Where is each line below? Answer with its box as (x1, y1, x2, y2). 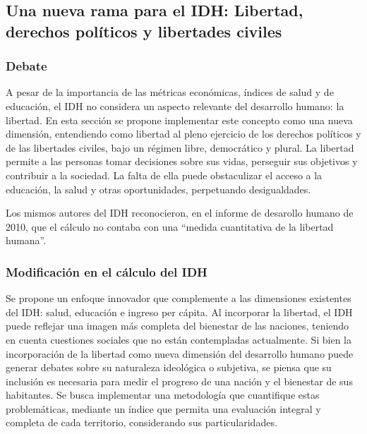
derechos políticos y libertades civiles (6, 20, 282, 42)
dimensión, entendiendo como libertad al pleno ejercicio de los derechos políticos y (6, 126, 361, 141)
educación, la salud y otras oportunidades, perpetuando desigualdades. (6, 181, 311, 196)
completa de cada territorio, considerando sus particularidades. (6, 415, 277, 430)
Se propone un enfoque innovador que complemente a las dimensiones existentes (6, 291, 351, 306)
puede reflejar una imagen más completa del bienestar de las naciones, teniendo (6, 318, 349, 333)
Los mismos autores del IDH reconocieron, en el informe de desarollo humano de (6, 205, 354, 220)
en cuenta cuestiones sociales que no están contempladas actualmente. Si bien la (6, 332, 352, 346)
